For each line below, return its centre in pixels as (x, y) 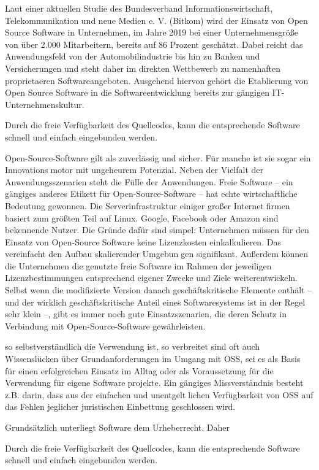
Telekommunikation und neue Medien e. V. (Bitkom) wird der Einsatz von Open (156, 20)
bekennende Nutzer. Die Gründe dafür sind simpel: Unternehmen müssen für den (157, 230)
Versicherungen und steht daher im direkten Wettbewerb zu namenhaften (143, 68)
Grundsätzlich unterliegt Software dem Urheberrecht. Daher (117, 427)
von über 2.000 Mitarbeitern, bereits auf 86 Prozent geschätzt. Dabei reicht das (154, 44)
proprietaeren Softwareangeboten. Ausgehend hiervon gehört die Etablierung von (157, 80)
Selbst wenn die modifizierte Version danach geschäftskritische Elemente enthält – (159, 290)
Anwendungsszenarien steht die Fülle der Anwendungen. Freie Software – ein (149, 181)
